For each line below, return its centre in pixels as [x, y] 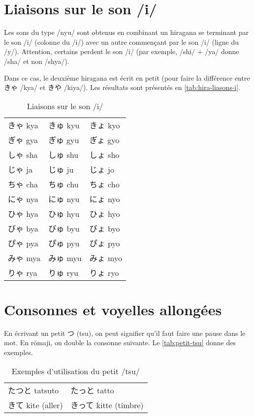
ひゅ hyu [64, 213]
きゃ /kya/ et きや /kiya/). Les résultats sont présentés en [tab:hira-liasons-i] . [122, 87]
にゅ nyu [64, 199]
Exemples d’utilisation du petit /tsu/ [76, 371]
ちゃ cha [23, 184]
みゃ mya [24, 258]
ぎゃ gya [23, 140]
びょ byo [105, 228]
